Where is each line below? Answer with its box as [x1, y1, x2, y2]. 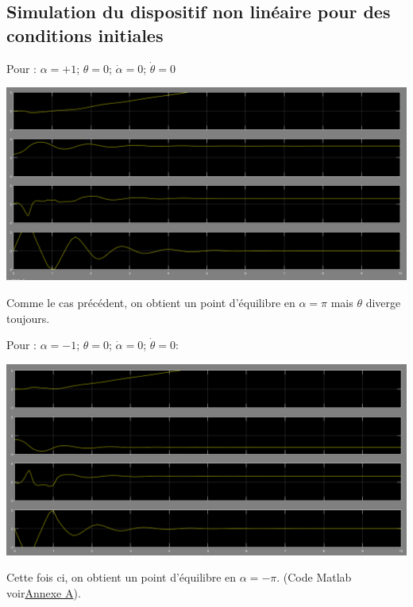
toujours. [6, 309, 50, 326]
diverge [365, 294, 401, 310]
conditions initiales [6, 22, 164, 47]
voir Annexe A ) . [6, 585, 81, 601]
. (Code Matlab [276, 569, 352, 586]
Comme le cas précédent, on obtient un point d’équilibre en [6, 294, 295, 310]
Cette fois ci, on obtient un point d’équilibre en [6, 569, 237, 586]
